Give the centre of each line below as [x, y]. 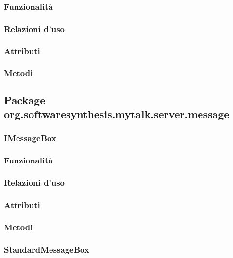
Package [25, 100]
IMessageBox [30, 138]
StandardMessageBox [47, 249]
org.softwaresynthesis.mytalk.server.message [117, 114]
